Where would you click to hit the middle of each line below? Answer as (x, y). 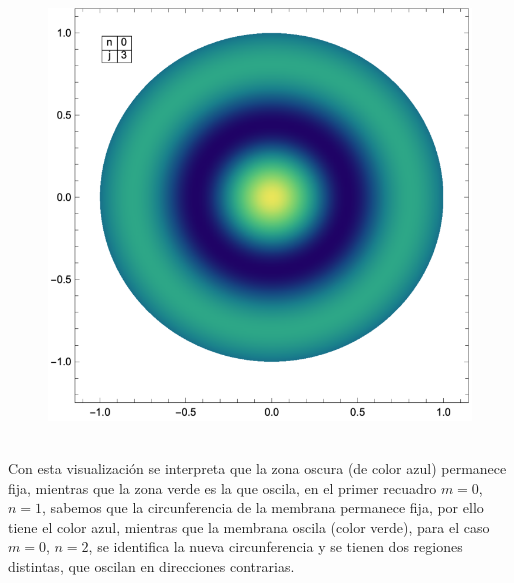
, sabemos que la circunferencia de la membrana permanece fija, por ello (263, 507)
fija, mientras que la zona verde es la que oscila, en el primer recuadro (222, 487)
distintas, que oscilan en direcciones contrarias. (151, 565)
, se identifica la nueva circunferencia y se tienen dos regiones (275, 546)
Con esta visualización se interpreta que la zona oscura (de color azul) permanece (257, 468)
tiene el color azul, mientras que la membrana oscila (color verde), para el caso (249, 526)
